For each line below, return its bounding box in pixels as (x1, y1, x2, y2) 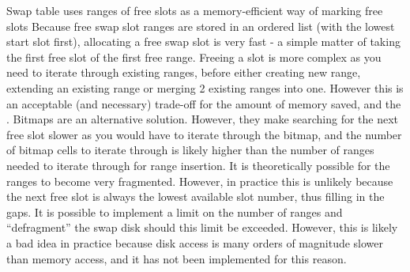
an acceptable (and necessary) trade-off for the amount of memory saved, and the (6, 95, 401, 111)
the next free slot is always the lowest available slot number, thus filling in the (6, 188, 385, 205)
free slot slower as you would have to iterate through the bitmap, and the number (6, 126, 402, 142)
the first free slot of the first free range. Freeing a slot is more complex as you (6, 48, 382, 65)
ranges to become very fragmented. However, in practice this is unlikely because (6, 172, 393, 189)
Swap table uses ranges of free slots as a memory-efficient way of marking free (6, 2, 383, 18)
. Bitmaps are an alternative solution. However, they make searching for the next (6, 111, 399, 127)
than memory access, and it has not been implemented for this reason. (6, 250, 347, 266)
